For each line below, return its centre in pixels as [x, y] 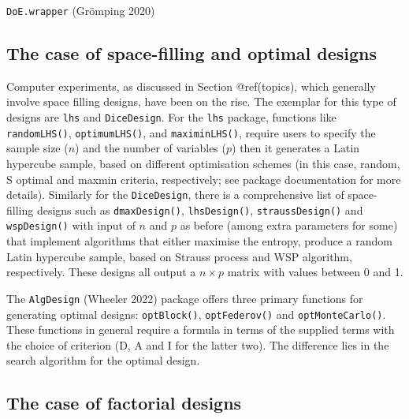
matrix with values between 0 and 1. [315, 272]
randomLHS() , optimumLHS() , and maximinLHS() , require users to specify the [191, 132]
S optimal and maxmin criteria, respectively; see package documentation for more [204, 179]
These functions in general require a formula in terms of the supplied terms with [201, 329]
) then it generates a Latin [296, 148]
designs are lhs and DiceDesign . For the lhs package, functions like [171, 117]
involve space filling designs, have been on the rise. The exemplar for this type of [201, 101]
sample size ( [37, 148]
